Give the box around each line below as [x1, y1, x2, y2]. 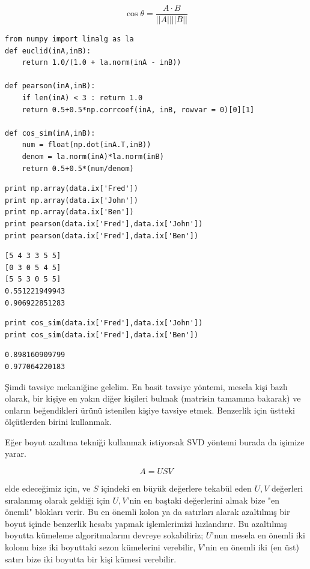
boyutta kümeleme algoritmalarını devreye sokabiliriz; [5, 529, 204, 541]
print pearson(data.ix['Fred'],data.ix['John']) [5, 219, 203, 228]
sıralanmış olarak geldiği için [5, 493, 110, 506]
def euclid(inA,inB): [5, 46, 91, 55]
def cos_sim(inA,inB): [5, 128, 96, 137]
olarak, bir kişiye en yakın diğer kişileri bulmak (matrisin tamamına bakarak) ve [5, 392, 301, 405]
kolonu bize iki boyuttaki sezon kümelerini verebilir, [5, 541, 196, 553]
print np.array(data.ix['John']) [5, 196, 138, 205]
